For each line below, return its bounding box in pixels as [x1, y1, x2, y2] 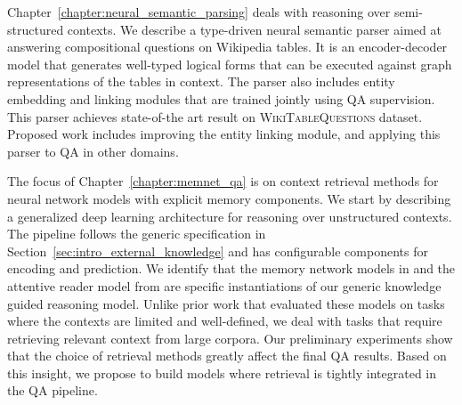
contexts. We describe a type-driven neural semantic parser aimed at [67, 20, 442, 38]
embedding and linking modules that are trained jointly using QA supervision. [7, 89, 435, 108]
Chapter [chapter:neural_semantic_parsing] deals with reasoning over [7, 3, 391, 20]
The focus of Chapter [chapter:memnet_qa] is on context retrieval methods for [7, 172, 439, 190]
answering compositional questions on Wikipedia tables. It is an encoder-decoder [7, 37, 448, 56]
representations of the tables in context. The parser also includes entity [7, 72, 395, 91]
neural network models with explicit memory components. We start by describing [7, 189, 451, 207]
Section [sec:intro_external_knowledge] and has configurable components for [7, 241, 428, 260]
